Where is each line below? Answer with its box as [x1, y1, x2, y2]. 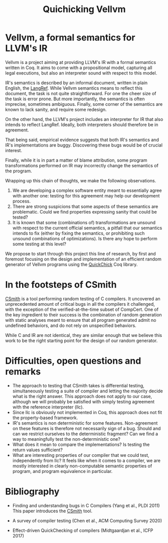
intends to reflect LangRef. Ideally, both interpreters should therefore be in [5, 121, 158, 127]
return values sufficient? [12, 447, 63, 453]
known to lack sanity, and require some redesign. [5, 106, 107, 112]
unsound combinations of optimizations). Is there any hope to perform [12, 235, 157, 241]
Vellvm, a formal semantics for [5, 32, 135, 43]
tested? [12, 214, 29, 220]
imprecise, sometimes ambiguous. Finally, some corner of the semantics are [5, 101, 163, 107]
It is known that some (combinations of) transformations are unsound [12, 219, 156, 225]
